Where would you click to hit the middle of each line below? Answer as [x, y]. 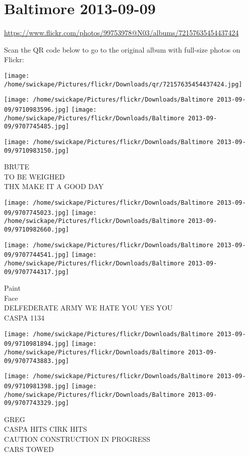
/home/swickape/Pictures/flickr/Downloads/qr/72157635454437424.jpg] [123, 84]
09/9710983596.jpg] [37, 109]
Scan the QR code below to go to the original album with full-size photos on [122, 49]
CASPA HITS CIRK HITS [46, 429]
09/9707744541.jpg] [37, 255]
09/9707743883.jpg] [37, 361]
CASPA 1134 [24, 317]
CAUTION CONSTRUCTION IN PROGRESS [77, 439]
